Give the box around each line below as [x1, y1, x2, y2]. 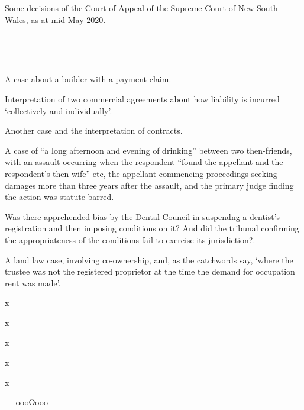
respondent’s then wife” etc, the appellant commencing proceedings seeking [5, 167, 277, 179]
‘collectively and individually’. [5, 104, 112, 117]
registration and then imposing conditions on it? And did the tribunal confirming [5, 222, 299, 234]
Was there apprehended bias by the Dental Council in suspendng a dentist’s [5, 210, 280, 222]
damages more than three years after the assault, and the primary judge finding [5, 179, 294, 191]
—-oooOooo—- [5, 396, 59, 408]
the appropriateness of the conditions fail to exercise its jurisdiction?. [5, 233, 256, 246]
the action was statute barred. [5, 191, 114, 203]
